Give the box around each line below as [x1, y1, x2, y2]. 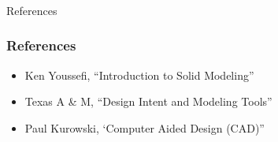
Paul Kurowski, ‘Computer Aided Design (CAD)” [24, 119, 265, 136]
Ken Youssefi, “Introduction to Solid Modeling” [24, 66, 254, 83]
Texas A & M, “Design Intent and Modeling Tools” [24, 93, 272, 110]
